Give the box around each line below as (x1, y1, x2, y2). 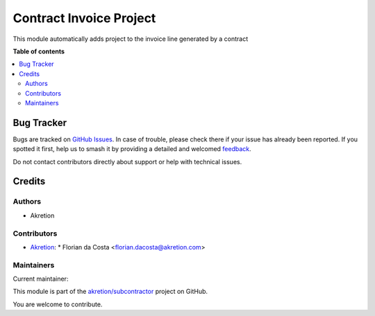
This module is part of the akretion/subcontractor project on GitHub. (12, 288, 208, 296)
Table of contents (12, 47, 65, 55)
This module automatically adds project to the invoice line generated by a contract (12, 35, 249, 43)
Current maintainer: (12, 274, 69, 283)
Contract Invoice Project (12, 10, 156, 26)
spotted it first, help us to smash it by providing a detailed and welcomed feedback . (12, 145, 251, 153)
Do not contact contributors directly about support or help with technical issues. (12, 157, 242, 166)
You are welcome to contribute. (12, 300, 103, 308)
